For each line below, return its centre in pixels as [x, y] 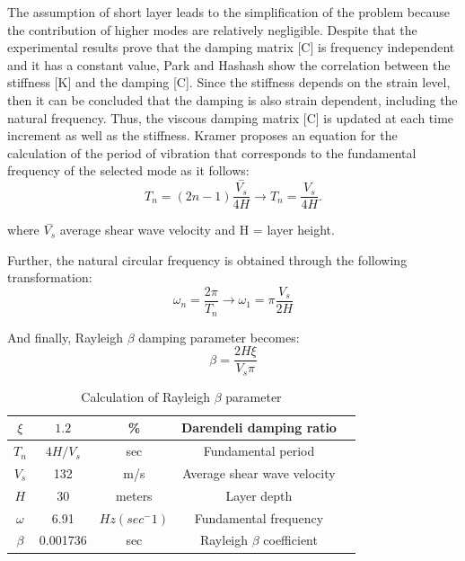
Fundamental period [259, 451]
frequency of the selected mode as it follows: [128, 170]
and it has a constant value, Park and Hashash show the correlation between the [229, 64]
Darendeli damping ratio [259, 427]
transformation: [50, 277]
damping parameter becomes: [219, 337]
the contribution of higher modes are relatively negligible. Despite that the [212, 29]
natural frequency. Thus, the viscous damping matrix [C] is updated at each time [231, 117]
